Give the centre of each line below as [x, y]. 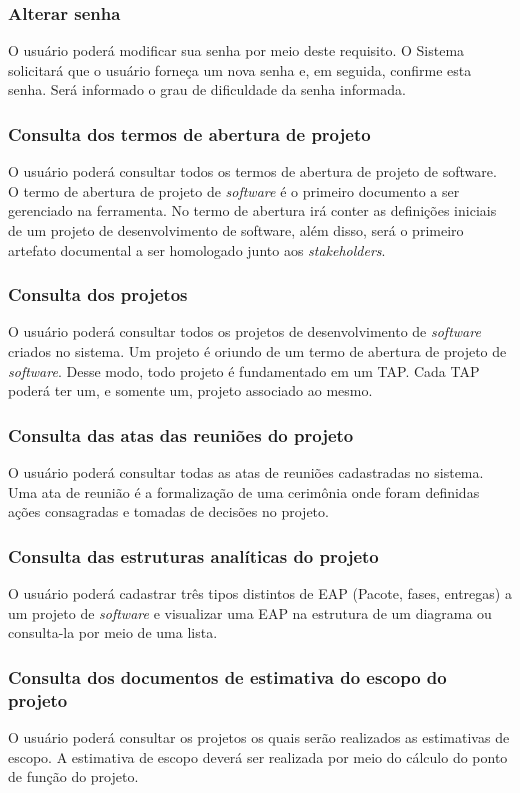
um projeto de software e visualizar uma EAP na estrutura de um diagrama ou [250, 612]
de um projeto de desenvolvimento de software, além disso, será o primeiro [236, 230]
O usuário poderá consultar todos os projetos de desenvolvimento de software [244, 331]
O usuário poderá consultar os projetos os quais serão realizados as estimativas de [259, 736]
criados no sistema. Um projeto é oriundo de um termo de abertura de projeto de [257, 351]
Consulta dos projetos [98, 294]
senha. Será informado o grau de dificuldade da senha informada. [207, 89]
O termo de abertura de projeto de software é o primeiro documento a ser [234, 190]
